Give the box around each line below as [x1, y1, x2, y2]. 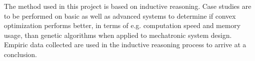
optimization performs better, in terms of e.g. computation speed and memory [4, 20, 241, 30]
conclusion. [4, 49, 37, 59]
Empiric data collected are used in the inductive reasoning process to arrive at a [4, 39, 247, 50]
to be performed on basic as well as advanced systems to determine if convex [4, 10, 236, 21]
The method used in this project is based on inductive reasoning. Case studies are [4, 1, 252, 11]
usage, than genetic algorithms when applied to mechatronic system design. [4, 30, 232, 40]
